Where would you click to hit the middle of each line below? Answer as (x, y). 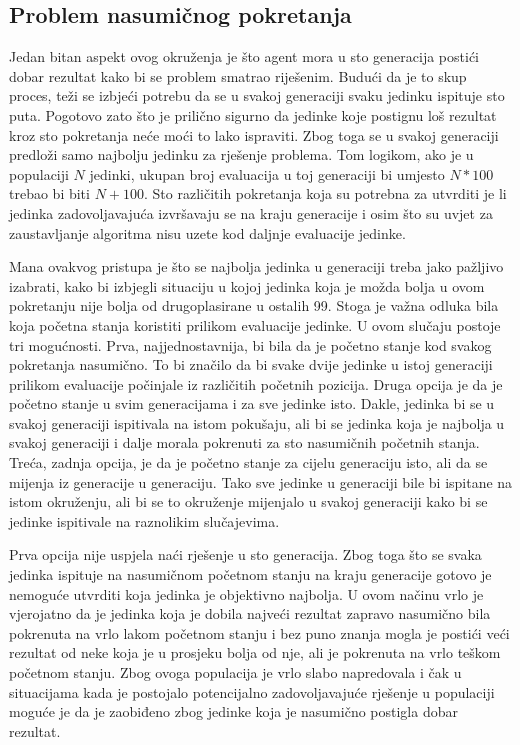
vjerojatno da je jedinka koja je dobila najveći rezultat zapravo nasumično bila (250, 613)
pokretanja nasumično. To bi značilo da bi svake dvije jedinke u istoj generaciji (251, 364)
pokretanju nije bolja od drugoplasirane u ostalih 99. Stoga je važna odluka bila (254, 305)
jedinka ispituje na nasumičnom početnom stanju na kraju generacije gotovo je (250, 574)
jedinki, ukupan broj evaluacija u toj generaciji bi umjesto (267, 173)
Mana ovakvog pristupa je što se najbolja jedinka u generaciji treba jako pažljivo (256, 266)
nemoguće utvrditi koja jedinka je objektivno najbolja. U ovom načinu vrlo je (246, 593)
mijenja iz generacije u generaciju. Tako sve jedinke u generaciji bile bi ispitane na (261, 481)
